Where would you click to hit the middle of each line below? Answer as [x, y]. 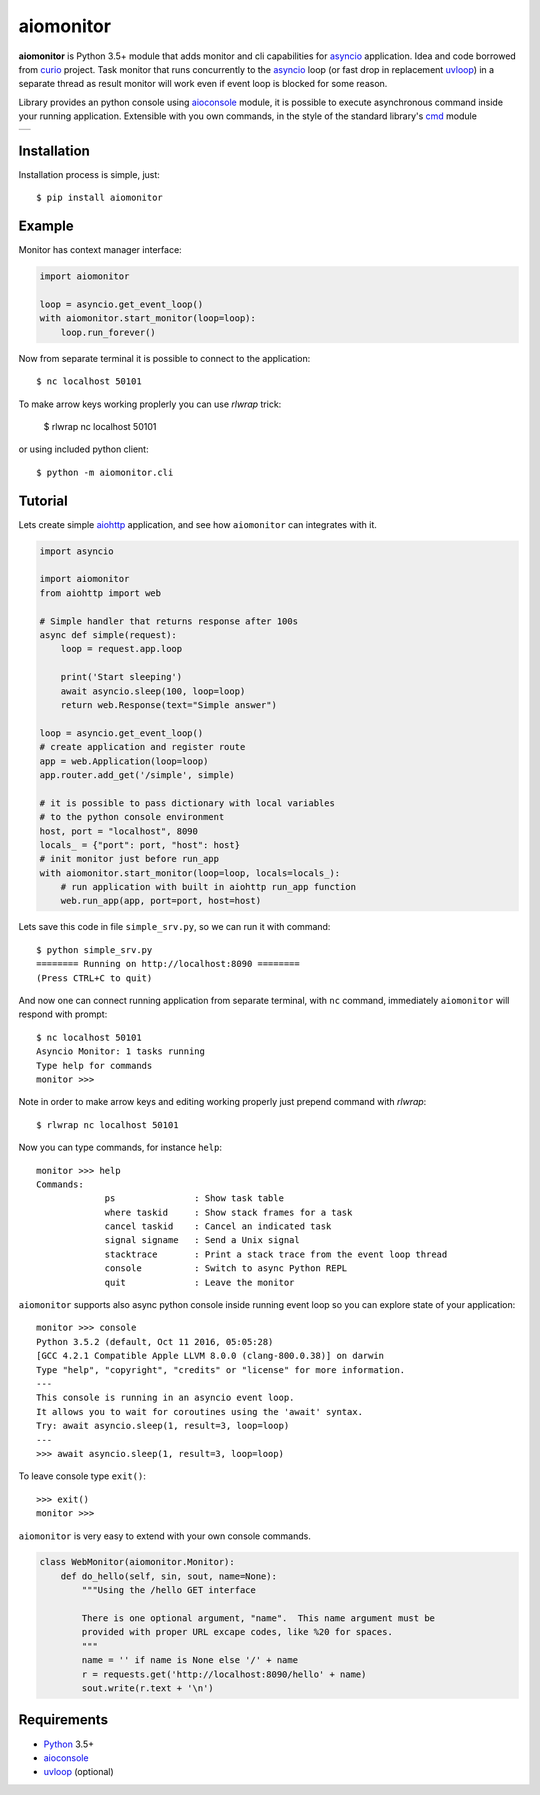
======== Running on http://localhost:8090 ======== [168, 964]
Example [46, 226]
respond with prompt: [63, 1014]
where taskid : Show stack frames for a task [228, 1212]
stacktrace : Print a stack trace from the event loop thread [276, 1254]
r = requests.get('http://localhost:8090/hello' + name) [224, 1674]
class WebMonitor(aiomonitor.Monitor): [137, 1562]
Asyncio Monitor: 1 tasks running [120, 1051]
